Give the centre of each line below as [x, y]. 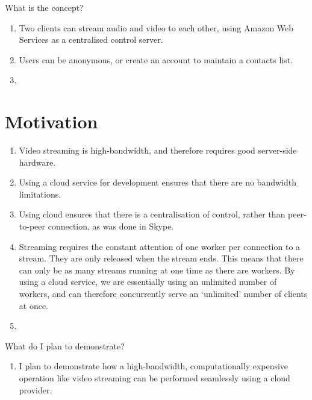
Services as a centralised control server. [91, 39]
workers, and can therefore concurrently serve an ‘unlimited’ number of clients [163, 294]
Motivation [51, 121]
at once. [34, 305]
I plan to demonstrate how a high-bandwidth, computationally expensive [154, 366]
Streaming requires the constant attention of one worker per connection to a [160, 246]
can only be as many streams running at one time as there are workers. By [157, 270]
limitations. [40, 194]
